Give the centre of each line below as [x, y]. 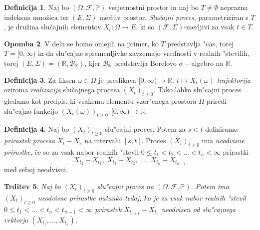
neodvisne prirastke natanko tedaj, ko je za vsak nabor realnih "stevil [142, 197]
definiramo [221, 129]
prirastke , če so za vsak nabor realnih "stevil [72, 151]
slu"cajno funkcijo [31, 111]
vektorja [16, 220]
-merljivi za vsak [209, 27]
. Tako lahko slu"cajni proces [197, 90]
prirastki [236, 151]
